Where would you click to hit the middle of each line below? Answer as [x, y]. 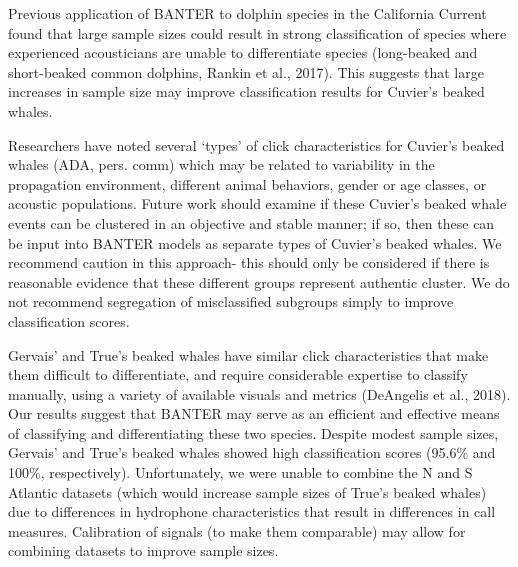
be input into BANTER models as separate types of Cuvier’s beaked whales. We [255, 242]
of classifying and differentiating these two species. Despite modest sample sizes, [253, 432]
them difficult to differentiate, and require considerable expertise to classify [238, 374]
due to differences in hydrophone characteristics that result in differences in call [252, 511]
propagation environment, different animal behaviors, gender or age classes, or [247, 183]
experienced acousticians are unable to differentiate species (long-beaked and [243, 52]
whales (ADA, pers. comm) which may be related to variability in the [221, 164]
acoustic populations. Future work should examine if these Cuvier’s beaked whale [257, 203]
